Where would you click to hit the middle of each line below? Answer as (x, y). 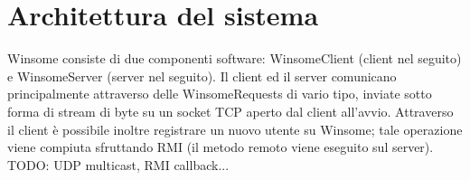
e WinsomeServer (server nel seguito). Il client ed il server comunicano (202, 76)
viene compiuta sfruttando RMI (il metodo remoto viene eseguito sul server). (221, 147)
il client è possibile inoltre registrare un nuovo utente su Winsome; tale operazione (235, 129)
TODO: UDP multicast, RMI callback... (118, 164)
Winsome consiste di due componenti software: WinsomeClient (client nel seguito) (235, 58)
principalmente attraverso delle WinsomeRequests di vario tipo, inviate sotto (220, 94)
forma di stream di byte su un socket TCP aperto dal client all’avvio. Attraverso (230, 111)
